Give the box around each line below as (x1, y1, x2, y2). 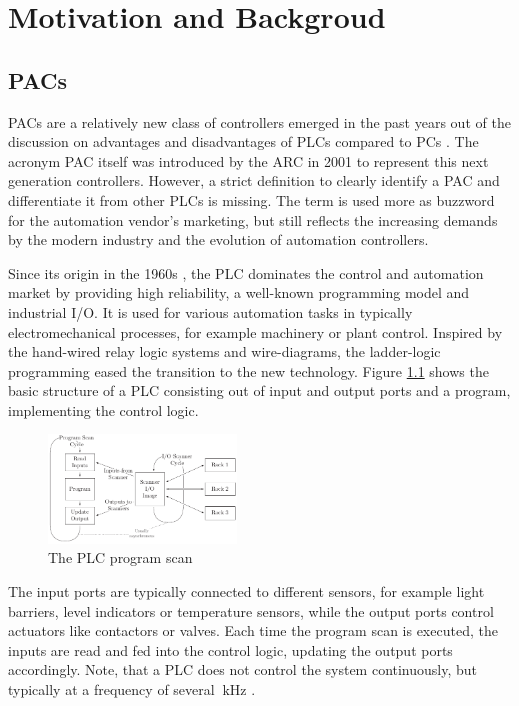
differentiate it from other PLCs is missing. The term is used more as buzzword (8, 189, 495, 210)
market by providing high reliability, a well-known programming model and (8, 282, 470, 303)
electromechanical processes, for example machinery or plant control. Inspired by (8, 321, 503, 342)
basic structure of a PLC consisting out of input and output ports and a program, (8, 380, 511, 401)
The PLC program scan (48, 547, 193, 568)
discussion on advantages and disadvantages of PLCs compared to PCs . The (8, 131, 479, 152)
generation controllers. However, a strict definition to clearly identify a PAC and (8, 170, 500, 191)
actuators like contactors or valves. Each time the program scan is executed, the (8, 620, 498, 641)
